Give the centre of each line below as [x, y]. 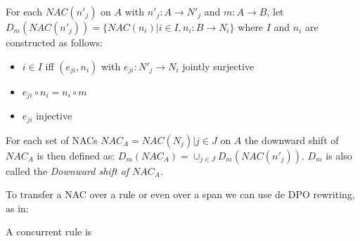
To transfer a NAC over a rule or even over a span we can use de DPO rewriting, [180, 194]
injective [54, 116]
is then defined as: [76, 155]
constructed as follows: [54, 42]
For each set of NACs [52, 139]
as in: [17, 208]
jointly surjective [218, 66]
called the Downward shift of [67, 170]
